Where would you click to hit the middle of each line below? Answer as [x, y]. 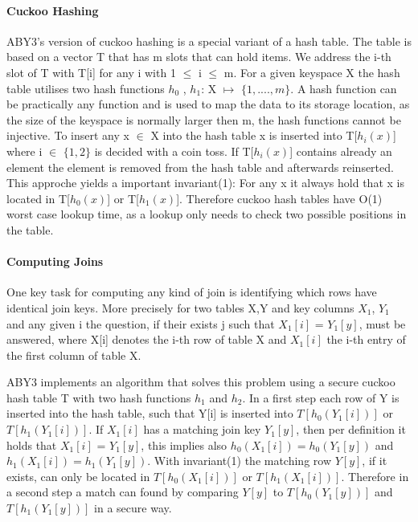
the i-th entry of [366, 339]
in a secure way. [133, 508]
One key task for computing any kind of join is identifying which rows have [192, 292]
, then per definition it [351, 429]
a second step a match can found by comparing [123, 492]
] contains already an [341, 151]
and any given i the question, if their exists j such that [141, 323]
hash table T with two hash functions [99, 397]
